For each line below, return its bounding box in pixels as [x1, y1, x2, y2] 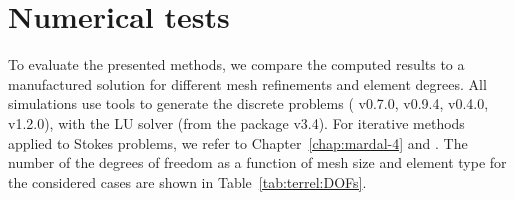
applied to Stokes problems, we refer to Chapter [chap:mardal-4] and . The [8, 132, 468, 153]
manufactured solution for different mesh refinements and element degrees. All [8, 73, 487, 94]
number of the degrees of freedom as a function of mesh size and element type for [8, 152, 507, 173]
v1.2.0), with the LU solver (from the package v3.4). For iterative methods [8, 112, 465, 133]
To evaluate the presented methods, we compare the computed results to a [8, 54, 465, 75]
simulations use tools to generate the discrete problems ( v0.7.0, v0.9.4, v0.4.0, [8, 93, 489, 114]
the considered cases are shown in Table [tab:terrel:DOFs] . [8, 171, 367, 192]
